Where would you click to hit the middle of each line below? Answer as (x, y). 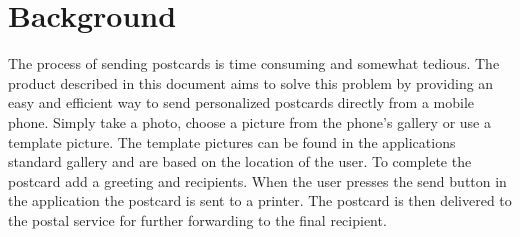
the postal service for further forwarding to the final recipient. (197, 219)
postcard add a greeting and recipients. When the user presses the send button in (257, 180)
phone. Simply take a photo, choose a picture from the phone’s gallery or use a (249, 121)
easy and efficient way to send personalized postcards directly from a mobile (241, 102)
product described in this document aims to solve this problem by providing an (251, 82)
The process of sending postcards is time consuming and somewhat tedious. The (254, 63)
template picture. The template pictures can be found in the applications (232, 141)
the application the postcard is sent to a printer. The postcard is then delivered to (260, 200)
